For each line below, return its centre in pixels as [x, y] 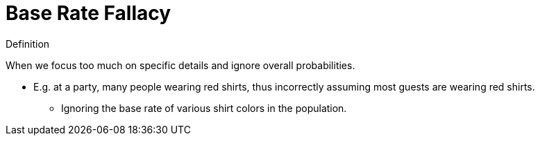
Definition [28, 44]
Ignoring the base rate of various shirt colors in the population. [204, 108]
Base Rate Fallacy [88, 13]
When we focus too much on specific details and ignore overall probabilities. [180, 65]
